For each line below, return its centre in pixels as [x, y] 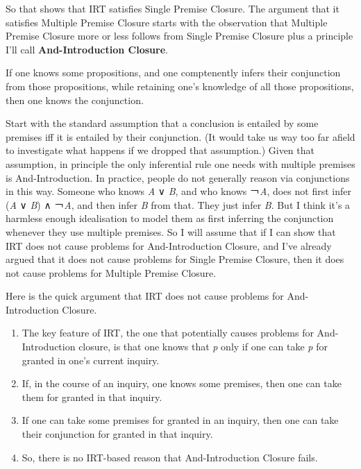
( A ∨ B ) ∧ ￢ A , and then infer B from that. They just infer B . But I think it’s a [178, 204]
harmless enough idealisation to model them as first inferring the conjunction [170, 218]
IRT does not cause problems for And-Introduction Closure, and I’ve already [169, 245]
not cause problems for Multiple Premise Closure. [111, 272]
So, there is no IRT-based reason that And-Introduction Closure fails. [170, 457]
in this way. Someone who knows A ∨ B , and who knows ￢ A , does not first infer [178, 191]
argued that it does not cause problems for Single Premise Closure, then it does [175, 259]
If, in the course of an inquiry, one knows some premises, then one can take [182, 383]
